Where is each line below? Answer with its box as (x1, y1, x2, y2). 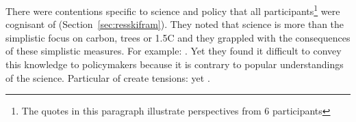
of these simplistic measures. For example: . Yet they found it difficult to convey (5, 44, 342, 58)
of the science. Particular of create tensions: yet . (5, 70, 210, 85)
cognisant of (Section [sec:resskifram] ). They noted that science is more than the (5, 17, 344, 31)
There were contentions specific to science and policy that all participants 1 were (5, 2, 340, 18)
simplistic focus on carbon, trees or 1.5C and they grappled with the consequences (5, 30, 351, 44)
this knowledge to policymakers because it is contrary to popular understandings (5, 57, 344, 72)
